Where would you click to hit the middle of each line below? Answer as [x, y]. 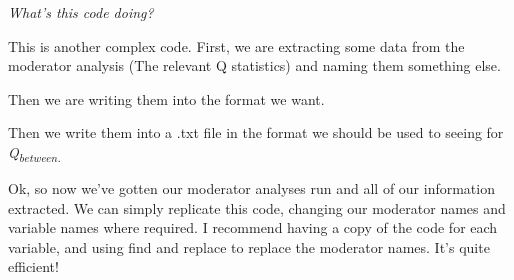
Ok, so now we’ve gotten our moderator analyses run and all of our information [251, 188]
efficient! [33, 266]
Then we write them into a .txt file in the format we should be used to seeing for [256, 132]
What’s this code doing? [81, 12]
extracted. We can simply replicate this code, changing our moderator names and [257, 207]
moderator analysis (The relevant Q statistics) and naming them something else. [254, 65]
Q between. [34, 153]
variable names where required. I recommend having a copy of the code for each [253, 227]
